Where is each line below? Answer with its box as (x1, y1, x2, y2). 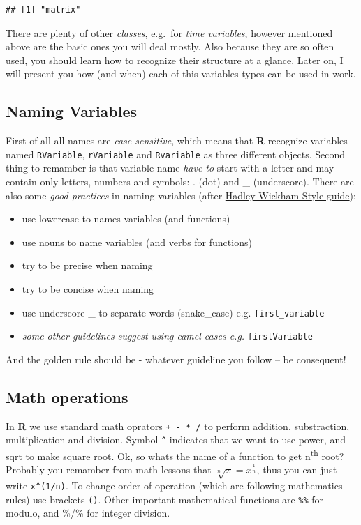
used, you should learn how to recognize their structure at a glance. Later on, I (6, 52, 344, 67)
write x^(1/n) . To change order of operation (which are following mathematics (6, 478, 343, 493)
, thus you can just (256, 462, 337, 477)
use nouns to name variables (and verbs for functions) (22, 234, 252, 249)
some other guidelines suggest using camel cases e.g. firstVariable (22, 328, 313, 343)
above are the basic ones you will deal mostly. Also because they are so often (6, 39, 334, 54)
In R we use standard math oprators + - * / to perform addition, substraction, (6, 418, 350, 433)
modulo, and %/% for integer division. (6, 505, 170, 520)
